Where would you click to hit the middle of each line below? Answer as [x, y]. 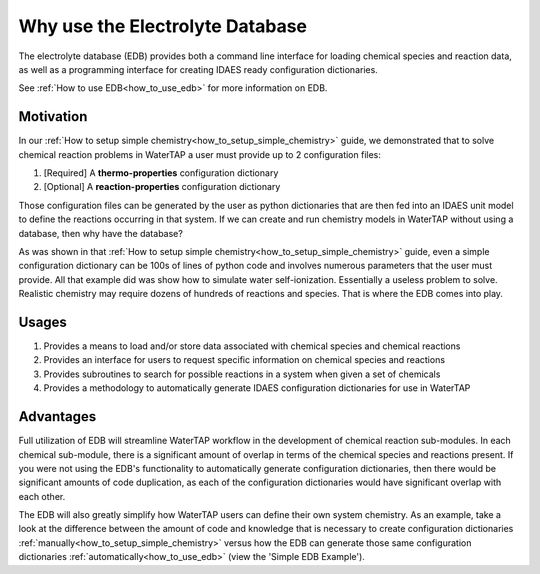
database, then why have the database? [101, 233]
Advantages [57, 416]
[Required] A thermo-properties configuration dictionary [161, 173]
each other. [42, 496]
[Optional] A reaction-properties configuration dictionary [162, 187]
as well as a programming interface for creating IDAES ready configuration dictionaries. [198, 69]
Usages [42, 321]
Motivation [53, 116]
